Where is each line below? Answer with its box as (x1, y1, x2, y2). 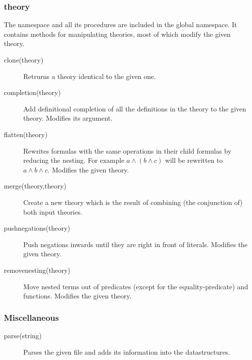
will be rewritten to (165, 155, 223, 165)
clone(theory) (4, 55, 44, 64)
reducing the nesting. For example (23, 155, 125, 165)
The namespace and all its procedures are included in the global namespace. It (4, 19, 237, 30)
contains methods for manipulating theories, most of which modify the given (4, 29, 231, 39)
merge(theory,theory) (4, 181, 66, 191)
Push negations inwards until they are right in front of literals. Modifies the (23, 239, 248, 249)
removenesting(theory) (4, 265, 71, 275)
